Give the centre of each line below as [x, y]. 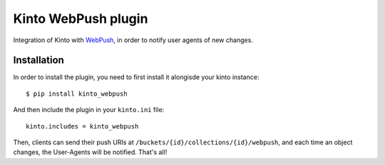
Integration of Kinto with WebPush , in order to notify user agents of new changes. [133, 40]
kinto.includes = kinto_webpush [82, 126]
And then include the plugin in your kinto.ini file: [89, 110]
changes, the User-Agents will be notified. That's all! [90, 152]
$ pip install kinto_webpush [77, 94]
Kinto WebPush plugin [81, 19]
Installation [38, 60]
